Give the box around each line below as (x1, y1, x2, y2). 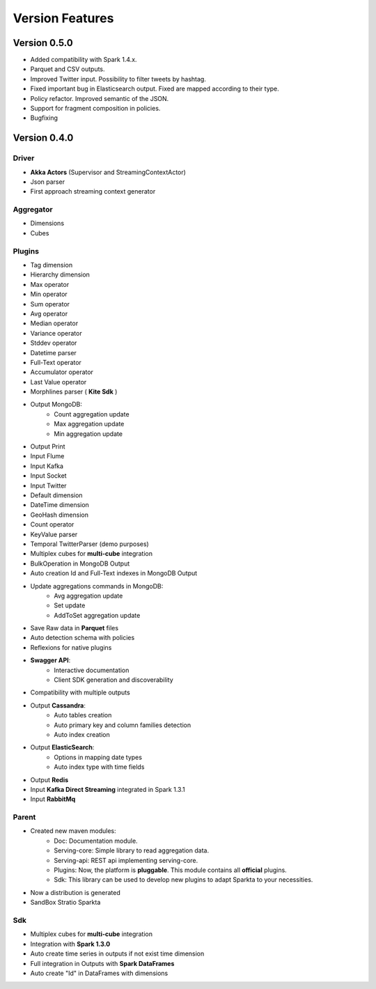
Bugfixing (30, 114, 58, 122)
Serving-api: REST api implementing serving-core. (54, 856, 198, 864)
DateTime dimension (30, 501, 90, 509)
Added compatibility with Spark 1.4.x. (30, 56, 137, 64)
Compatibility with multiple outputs (30, 688, 130, 696)
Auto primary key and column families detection (54, 721, 191, 729)
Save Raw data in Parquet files (30, 624, 118, 632)
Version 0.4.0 (13, 132, 74, 144)
